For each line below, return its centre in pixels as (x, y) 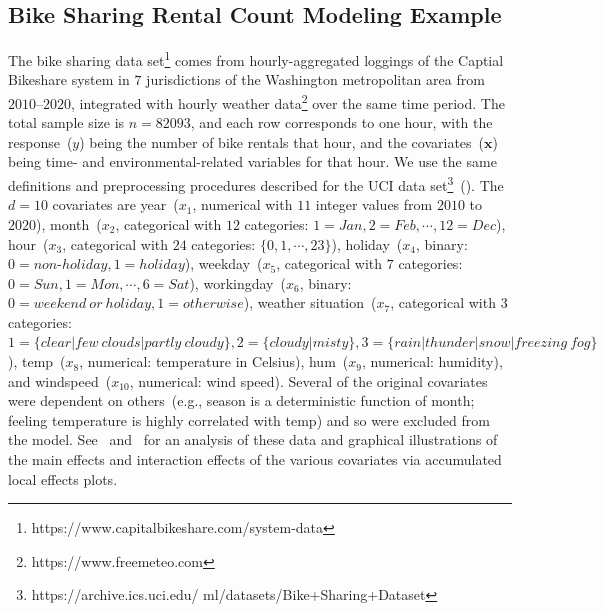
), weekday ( (223, 263)
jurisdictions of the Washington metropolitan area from (315, 79)
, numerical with (242, 204)
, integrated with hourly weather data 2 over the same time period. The (288, 101)
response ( (40, 141)
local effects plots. (63, 478)
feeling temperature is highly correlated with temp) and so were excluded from (249, 419)
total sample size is (66, 122)
